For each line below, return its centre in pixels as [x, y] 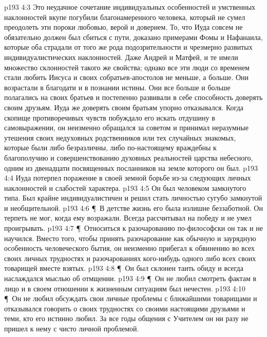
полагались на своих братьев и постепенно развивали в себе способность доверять [133, 97]
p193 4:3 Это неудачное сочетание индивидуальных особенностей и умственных [130, 7]
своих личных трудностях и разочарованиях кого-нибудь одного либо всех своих [130, 258]
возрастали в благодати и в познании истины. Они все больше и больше [117, 87]
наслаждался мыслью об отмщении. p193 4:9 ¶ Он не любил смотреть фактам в [130, 278]
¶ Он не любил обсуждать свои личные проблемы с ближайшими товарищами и [131, 298]
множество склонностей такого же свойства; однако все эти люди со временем [127, 67]
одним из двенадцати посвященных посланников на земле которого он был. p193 [131, 167]
